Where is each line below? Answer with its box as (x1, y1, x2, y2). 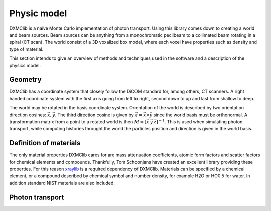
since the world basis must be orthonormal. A (153, 112, 248, 118)
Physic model (9, 8, 67, 19)
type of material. (9, 46, 44, 52)
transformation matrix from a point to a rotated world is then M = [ (9, 118, 147, 125)
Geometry (9, 75, 42, 84)
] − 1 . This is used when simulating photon (156, 118, 243, 125)
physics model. (9, 62, 41, 68)
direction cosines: (9, 112, 46, 118)
